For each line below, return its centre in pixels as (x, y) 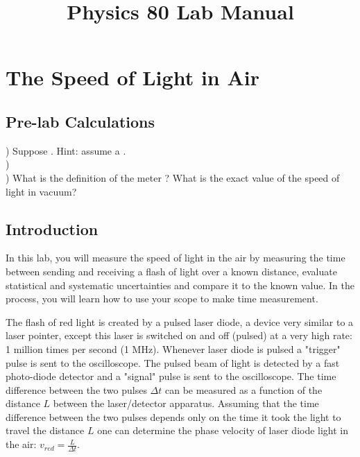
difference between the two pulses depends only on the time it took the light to (173, 416)
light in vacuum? (41, 191)
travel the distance (45, 430)
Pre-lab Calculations (80, 121)
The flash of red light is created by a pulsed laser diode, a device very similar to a (180, 321)
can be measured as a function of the (243, 389)
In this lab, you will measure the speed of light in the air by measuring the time (175, 258)
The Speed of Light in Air (132, 77)
